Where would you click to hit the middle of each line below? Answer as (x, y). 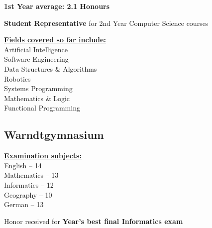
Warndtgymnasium (54, 135)
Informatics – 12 (29, 184)
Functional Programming (42, 108)
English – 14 (23, 165)
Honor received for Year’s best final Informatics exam (94, 221)
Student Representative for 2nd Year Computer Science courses (106, 23)
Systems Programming (38, 88)
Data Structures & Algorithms (51, 68)
